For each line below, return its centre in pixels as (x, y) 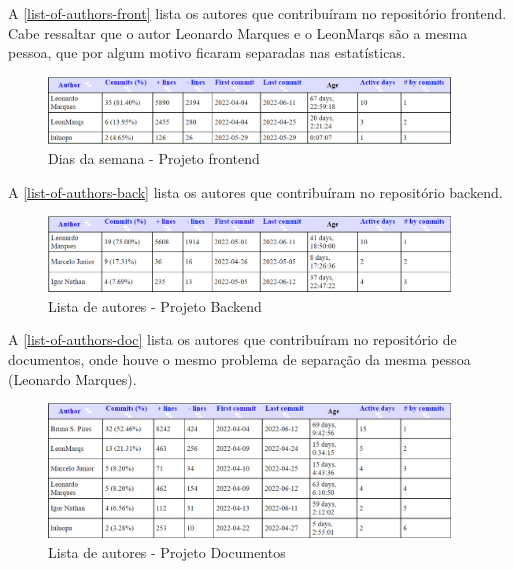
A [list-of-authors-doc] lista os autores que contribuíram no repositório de (232, 339)
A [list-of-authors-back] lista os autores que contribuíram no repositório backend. (255, 191)
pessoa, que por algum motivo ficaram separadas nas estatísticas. (207, 52)
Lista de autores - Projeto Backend (155, 305)
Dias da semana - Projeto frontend (154, 158)
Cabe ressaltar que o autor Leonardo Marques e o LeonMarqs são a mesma (238, 32)
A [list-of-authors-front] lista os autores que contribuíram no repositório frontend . (257, 13)
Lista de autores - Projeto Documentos (167, 552)
